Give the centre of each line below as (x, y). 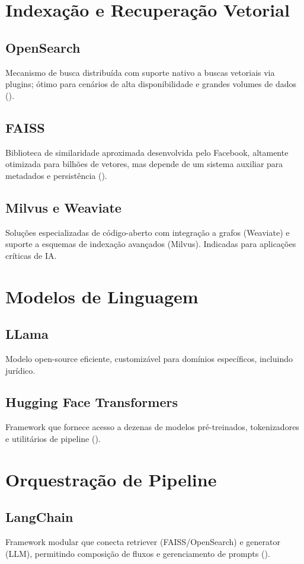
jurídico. (20, 370)
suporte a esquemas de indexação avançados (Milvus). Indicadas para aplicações (151, 244)
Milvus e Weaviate (63, 207)
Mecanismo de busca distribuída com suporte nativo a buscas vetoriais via (140, 72)
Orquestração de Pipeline (111, 479)
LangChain (39, 517)
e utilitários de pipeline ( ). (53, 438)
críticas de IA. (31, 255)
